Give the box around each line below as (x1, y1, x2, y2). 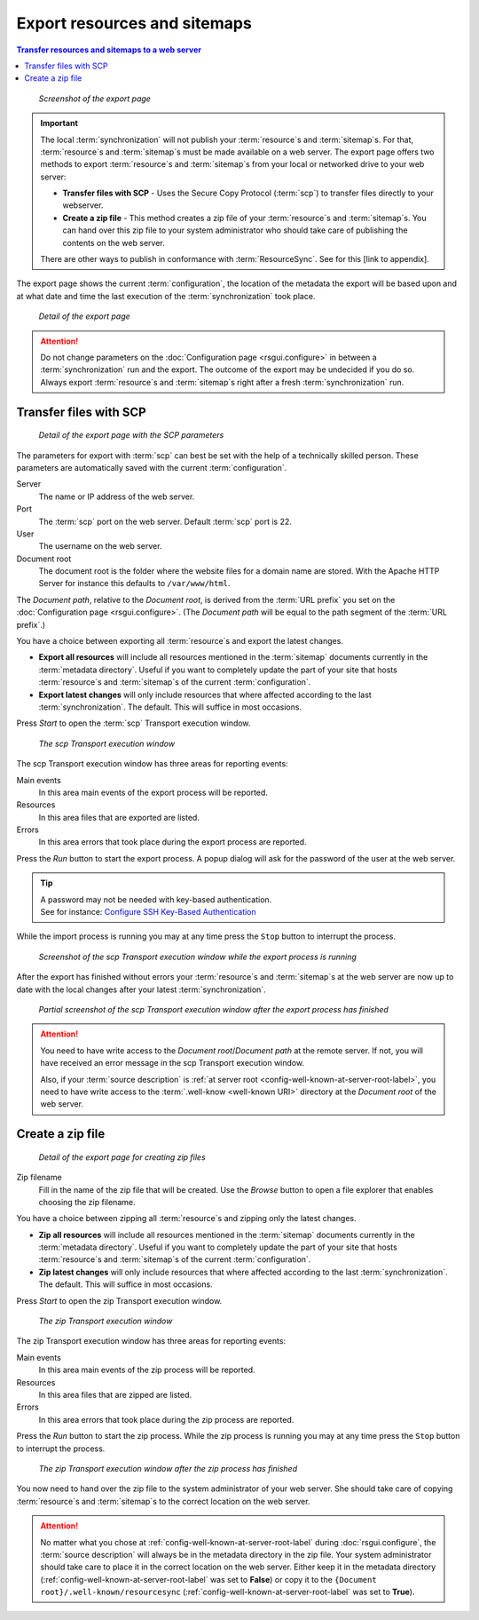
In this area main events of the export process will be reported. (38, 787, 268, 798)
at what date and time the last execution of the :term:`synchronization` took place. (16, 290, 316, 301)
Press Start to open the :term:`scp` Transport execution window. (16, 718, 251, 728)
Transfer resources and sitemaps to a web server (16, 44, 201, 55)
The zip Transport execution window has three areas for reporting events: (16, 1336, 287, 1346)
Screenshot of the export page (38, 93, 151, 104)
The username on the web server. (38, 541, 162, 552)
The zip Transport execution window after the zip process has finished (38, 1463, 297, 1473)
